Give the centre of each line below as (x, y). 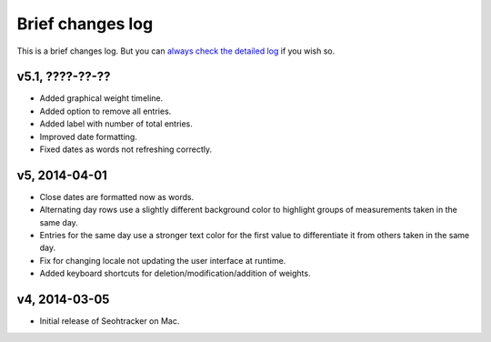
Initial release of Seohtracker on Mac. (110, 321)
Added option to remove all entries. (105, 111)
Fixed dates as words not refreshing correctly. (126, 149)
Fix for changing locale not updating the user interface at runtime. (163, 260)
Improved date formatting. (89, 136)
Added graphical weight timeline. (101, 98)
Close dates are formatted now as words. (117, 196)
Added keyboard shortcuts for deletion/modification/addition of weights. (175, 274)
